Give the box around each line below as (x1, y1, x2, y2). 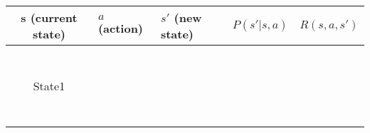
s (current (21, 9, 78, 26)
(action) (97, 20, 144, 36)
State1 (33, 77, 65, 94)
